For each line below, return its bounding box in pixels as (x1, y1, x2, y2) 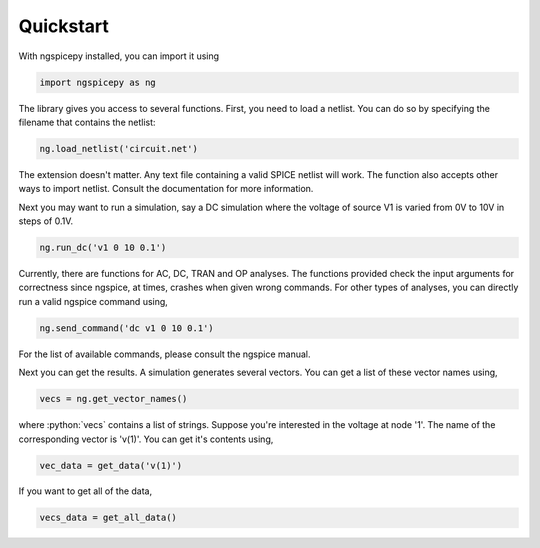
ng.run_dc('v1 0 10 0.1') (39, 242, 167, 254)
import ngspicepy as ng (39, 76, 157, 88)
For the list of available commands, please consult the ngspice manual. (18, 348, 311, 360)
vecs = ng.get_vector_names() (39, 393, 188, 405)
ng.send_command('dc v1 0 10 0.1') (39, 322, 214, 334)
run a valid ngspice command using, (18, 295, 169, 307)
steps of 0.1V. (18, 215, 74, 227)
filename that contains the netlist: (18, 116, 156, 128)
